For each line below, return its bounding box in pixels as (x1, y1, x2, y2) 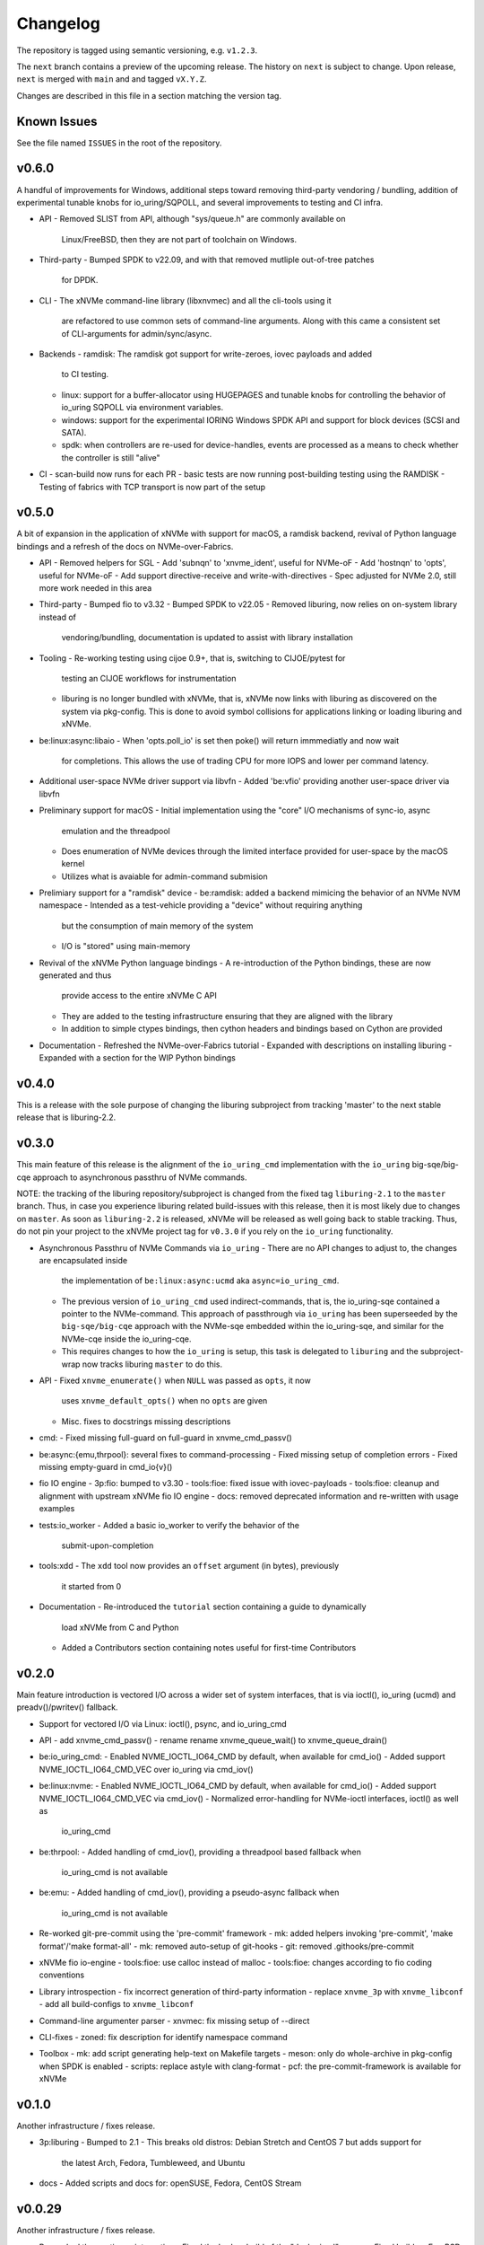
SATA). (61, 427, 87, 437)
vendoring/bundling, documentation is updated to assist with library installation (61, 632, 354, 643)
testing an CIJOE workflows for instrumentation (61, 673, 237, 683)
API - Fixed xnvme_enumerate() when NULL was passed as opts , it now (39, 1375, 311, 1387)
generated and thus (39, 970, 112, 981)
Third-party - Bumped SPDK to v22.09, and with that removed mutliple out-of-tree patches (39, 254, 375, 265)
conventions (39, 1969, 85, 1980)
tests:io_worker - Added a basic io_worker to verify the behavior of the (39, 1519, 300, 1530)
